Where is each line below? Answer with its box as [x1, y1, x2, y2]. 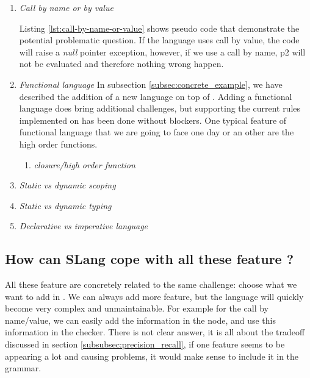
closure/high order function [34, 158, 135, 171]
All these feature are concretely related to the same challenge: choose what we [5, 278, 297, 291]
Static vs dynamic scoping [19, 179, 116, 191]
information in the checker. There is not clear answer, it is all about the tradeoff [5, 326, 305, 338]
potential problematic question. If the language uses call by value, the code [19, 34, 300, 46]
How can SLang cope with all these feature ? [5, 249, 294, 268]
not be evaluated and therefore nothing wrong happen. [19, 57, 224, 70]
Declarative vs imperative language [19, 219, 148, 232]
